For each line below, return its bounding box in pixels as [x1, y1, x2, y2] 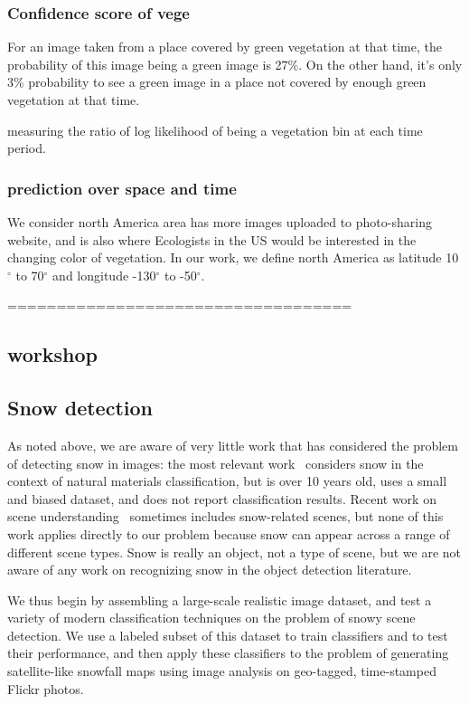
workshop [7, 340, 98, 368]
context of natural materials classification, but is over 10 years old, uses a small [7, 471, 447, 490]
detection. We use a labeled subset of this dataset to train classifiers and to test [7, 625, 448, 644]
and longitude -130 [52, 265, 156, 284]
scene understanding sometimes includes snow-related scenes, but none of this [7, 507, 444, 526]
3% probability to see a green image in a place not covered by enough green [7, 72, 427, 91]
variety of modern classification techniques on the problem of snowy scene [7, 608, 416, 627]
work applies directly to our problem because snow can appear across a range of [7, 524, 450, 543]
